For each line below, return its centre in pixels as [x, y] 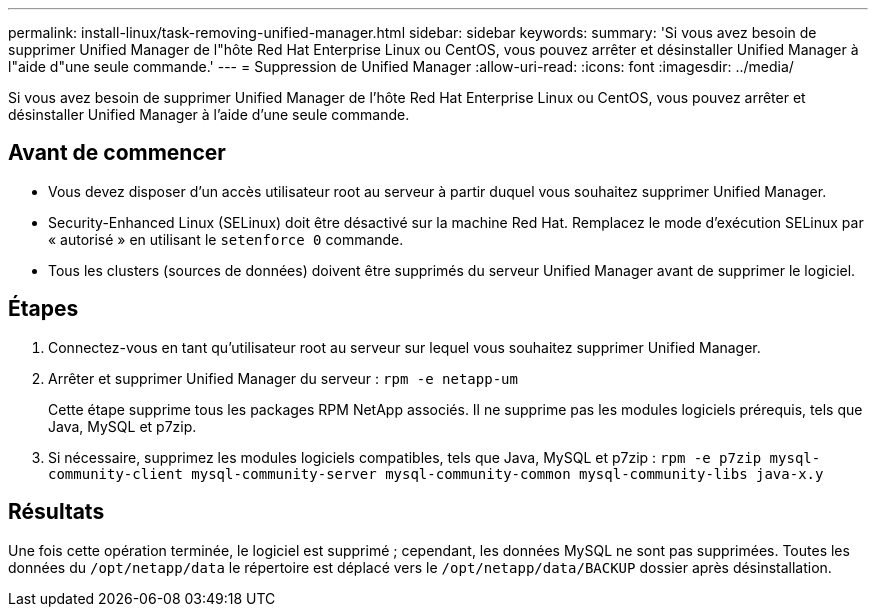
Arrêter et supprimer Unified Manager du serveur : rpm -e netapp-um [283, 378]
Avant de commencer [117, 153]
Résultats [56, 512]
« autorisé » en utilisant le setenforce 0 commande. [226, 239]
